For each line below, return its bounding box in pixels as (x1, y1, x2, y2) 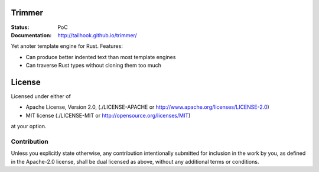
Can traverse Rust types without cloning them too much (25, 62, 162, 69)
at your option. (11, 123, 47, 130)
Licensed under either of (11, 92, 71, 100)
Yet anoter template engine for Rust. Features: (11, 43, 123, 50)
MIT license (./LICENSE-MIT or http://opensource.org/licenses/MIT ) (25, 112, 191, 119)
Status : (11, 24, 30, 31)
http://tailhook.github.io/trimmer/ (57, 31, 137, 38)
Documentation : (11, 31, 52, 38)
